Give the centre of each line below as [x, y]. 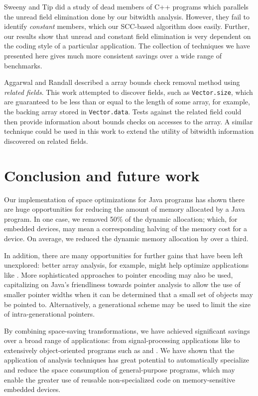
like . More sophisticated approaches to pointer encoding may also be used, [119, 274]
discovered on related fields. [46, 141]
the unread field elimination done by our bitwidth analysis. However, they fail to [127, 16]
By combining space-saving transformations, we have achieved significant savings [127, 330]
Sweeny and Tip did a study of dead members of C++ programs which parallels [126, 6]
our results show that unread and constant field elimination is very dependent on [128, 36]
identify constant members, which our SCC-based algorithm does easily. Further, [127, 26]
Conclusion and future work [102, 175]
